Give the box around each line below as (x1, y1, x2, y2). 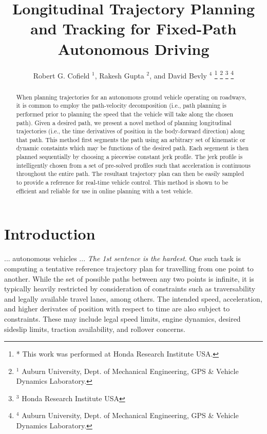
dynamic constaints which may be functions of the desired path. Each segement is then (16, 144, 249, 152)
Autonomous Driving (58, 38, 209, 59)
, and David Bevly (149, 70, 207, 81)
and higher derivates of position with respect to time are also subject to (4, 303, 230, 314)
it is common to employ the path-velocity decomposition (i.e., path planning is (16, 101, 226, 110)
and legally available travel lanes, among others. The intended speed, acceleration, (4, 293, 262, 304)
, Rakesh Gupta (94, 70, 144, 81)
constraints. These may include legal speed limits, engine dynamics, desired (4, 313, 241, 324)
